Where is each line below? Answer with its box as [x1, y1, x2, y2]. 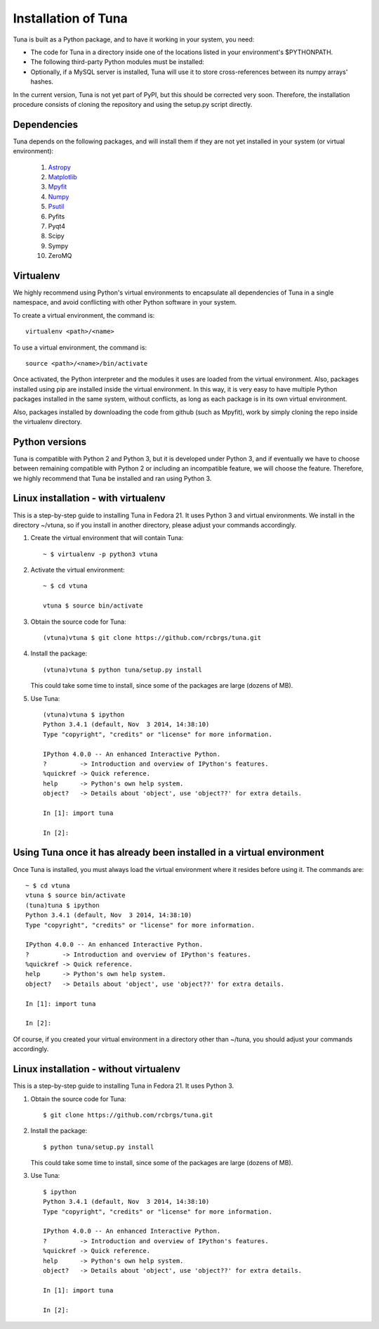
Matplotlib [48, 172, 77, 181]
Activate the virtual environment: [30, 566, 126, 574]
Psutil [48, 203, 65, 211]
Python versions [13, 436, 87, 448]
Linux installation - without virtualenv [13, 1063, 180, 1075]
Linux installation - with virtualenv [13, 492, 166, 504]
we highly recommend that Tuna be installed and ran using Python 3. [13, 474, 212, 482]
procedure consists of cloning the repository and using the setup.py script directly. [13, 100, 253, 108]
